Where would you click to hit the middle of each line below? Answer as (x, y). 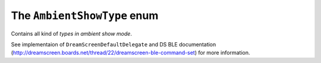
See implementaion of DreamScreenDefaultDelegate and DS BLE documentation (114, 44)
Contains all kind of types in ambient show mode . (71, 33)
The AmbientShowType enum (85, 15)
